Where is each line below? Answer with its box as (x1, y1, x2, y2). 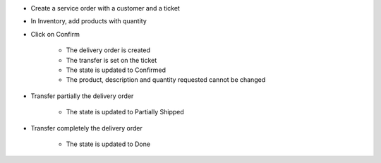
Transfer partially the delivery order (30, 92, 134, 100)
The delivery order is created (66, 46, 151, 54)
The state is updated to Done (66, 140, 151, 148)
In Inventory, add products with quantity (30, 17, 147, 25)
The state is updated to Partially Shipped (66, 108, 185, 116)
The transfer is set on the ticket (66, 56, 157, 64)
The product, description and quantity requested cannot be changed (66, 76, 266, 84)
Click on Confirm (30, 30, 80, 38)
